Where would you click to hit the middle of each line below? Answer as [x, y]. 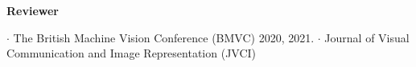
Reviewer [33, 10]
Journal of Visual [367, 37]
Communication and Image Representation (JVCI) [132, 53]
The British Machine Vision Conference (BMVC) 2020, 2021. [164, 37]
